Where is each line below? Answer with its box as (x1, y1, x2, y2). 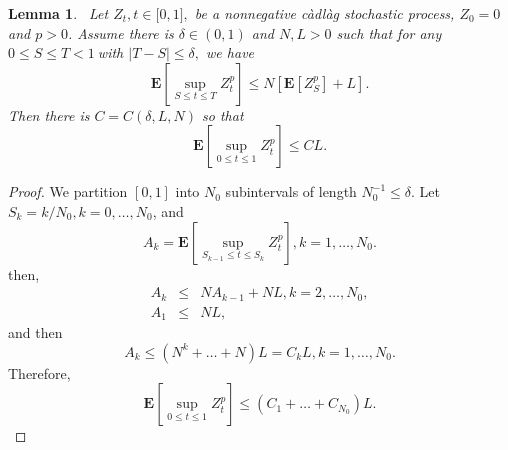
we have (206, 42, 255, 63)
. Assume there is (67, 22, 174, 43)
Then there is (8, 104, 90, 125)
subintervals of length (225, 181, 357, 202)
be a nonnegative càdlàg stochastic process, (194, 3, 455, 23)
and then (8, 322, 63, 343)
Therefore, (8, 362, 71, 383)
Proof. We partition (8, 181, 128, 202)
